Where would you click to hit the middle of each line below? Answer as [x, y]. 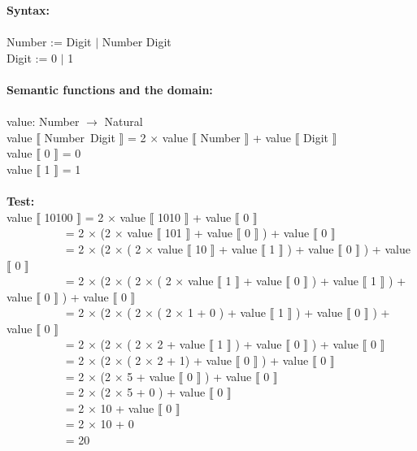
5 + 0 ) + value [166, 392]
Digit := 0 [32, 57]
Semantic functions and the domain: [110, 89]
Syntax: [28, 10]
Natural [124, 121]
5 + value [151, 376]
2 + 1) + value [194, 360]
